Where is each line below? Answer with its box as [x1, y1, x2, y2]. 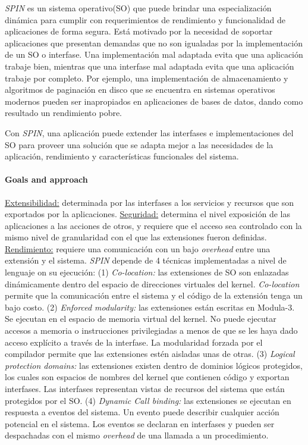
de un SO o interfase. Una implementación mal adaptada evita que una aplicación [5, 48, 303, 61]
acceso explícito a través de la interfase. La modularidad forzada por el [5, 336, 263, 348]
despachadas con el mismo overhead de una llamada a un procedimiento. [5, 429, 269, 441]
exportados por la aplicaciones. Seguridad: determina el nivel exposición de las [5, 208, 290, 220]
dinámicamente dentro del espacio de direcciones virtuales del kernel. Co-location [5, 277, 300, 290]
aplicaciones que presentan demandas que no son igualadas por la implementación [5, 36, 303, 49]
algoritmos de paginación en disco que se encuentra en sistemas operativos [5, 83, 275, 96]
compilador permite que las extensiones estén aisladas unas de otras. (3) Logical [5, 347, 295, 360]
